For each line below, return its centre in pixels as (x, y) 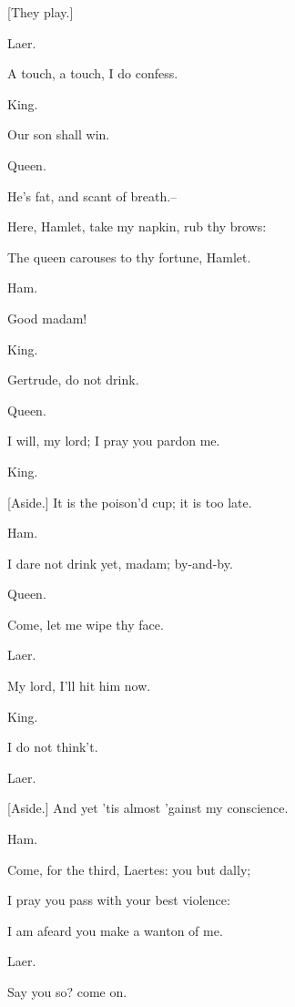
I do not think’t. (53, 747)
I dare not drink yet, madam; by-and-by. (120, 563)
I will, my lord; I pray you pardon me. (114, 441)
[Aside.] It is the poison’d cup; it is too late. (130, 502)
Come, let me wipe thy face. (86, 624)
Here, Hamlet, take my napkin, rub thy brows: (137, 226)
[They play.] (41, 12)
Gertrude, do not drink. (73, 380)
